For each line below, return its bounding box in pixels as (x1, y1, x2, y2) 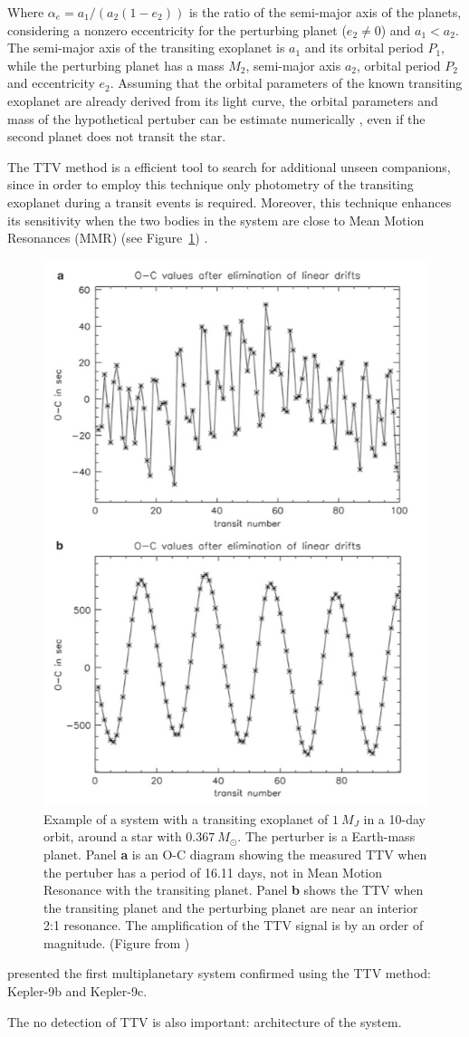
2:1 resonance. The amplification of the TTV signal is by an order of (43, 916, 424, 935)
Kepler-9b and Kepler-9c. (7, 982, 148, 1001)
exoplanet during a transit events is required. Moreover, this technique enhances (7, 192, 452, 211)
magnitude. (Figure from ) (43, 933, 190, 952)
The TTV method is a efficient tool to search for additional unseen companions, (7, 157, 451, 176)
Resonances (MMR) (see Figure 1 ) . (7, 228, 208, 247)
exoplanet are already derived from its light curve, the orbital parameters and (7, 91, 438, 110)
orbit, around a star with (43, 827, 182, 846)
